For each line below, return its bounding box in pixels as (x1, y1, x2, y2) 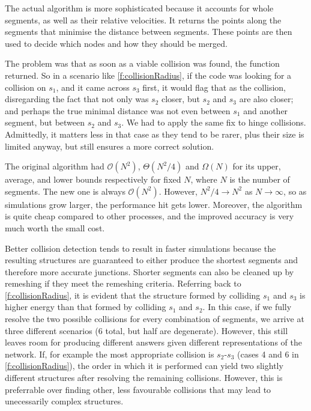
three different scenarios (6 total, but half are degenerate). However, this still (5, 324, 288, 336)
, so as (283, 184, 307, 197)
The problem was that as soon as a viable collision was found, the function (5, 57, 280, 70)
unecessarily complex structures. (5, 395, 124, 407)
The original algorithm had (5, 160, 104, 172)
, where (190, 173, 217, 186)
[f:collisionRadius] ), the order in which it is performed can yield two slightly (5, 359, 283, 372)
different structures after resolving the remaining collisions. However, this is (5, 371, 283, 384)
